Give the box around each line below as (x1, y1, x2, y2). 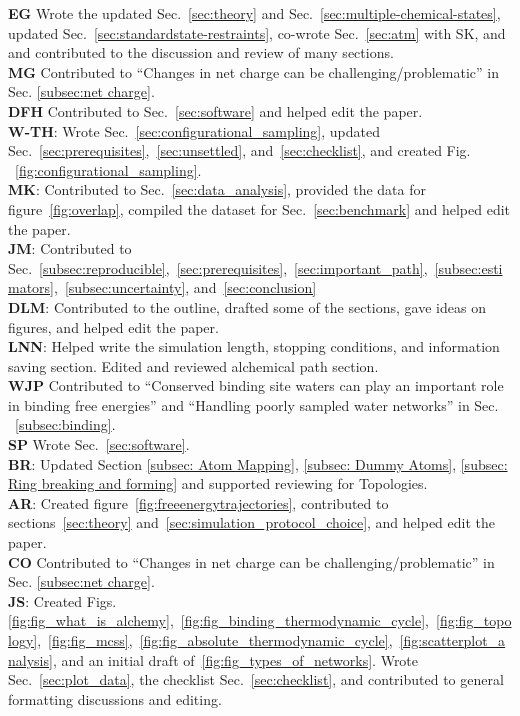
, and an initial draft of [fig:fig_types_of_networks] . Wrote (52, 649, 419, 670)
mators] (8, 277, 55, 298)
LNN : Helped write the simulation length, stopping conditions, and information (8, 336, 500, 357)
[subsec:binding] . (15, 414, 116, 435)
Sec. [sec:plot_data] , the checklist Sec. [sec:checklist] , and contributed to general (8, 669, 504, 690)
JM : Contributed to (8, 238, 132, 259)
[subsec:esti (434, 257, 503, 278)
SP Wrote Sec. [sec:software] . (8, 434, 190, 455)
